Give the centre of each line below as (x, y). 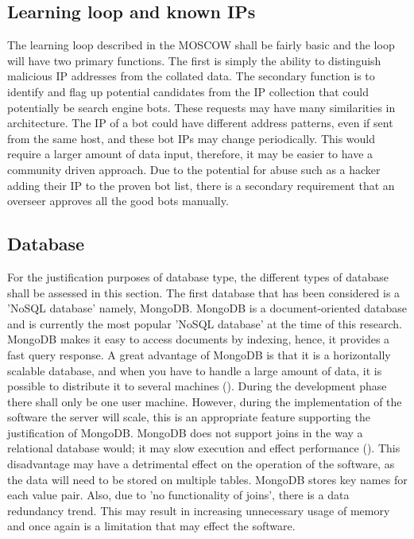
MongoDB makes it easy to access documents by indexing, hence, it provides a (199, 339)
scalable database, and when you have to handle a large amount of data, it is (195, 370)
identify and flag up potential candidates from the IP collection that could (188, 91)
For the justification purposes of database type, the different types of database (198, 276)
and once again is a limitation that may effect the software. (151, 526)
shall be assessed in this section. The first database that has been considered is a (204, 292)
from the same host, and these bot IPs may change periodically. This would (192, 138)
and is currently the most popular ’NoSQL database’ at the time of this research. (205, 323)
